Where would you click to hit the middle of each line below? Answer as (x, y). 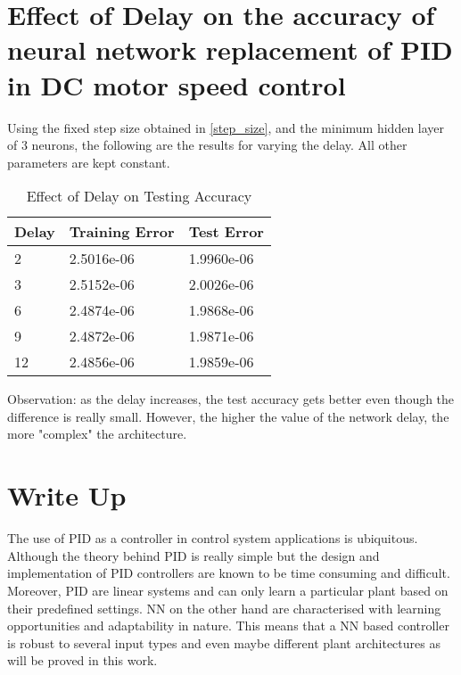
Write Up (67, 495)
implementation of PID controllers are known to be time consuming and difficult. (229, 573)
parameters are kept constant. (89, 162)
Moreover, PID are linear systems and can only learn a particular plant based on (228, 590)
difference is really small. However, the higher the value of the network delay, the (228, 416)
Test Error (226, 232)
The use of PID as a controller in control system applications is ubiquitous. (213, 538)
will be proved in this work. (82, 660)
